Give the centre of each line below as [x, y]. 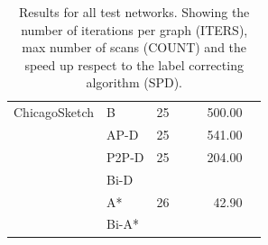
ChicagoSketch [54, 112]
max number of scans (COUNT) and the [134, 47]
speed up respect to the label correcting [134, 64]
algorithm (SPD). [134, 82]
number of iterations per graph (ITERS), [134, 29]
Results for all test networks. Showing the [134, 12]
